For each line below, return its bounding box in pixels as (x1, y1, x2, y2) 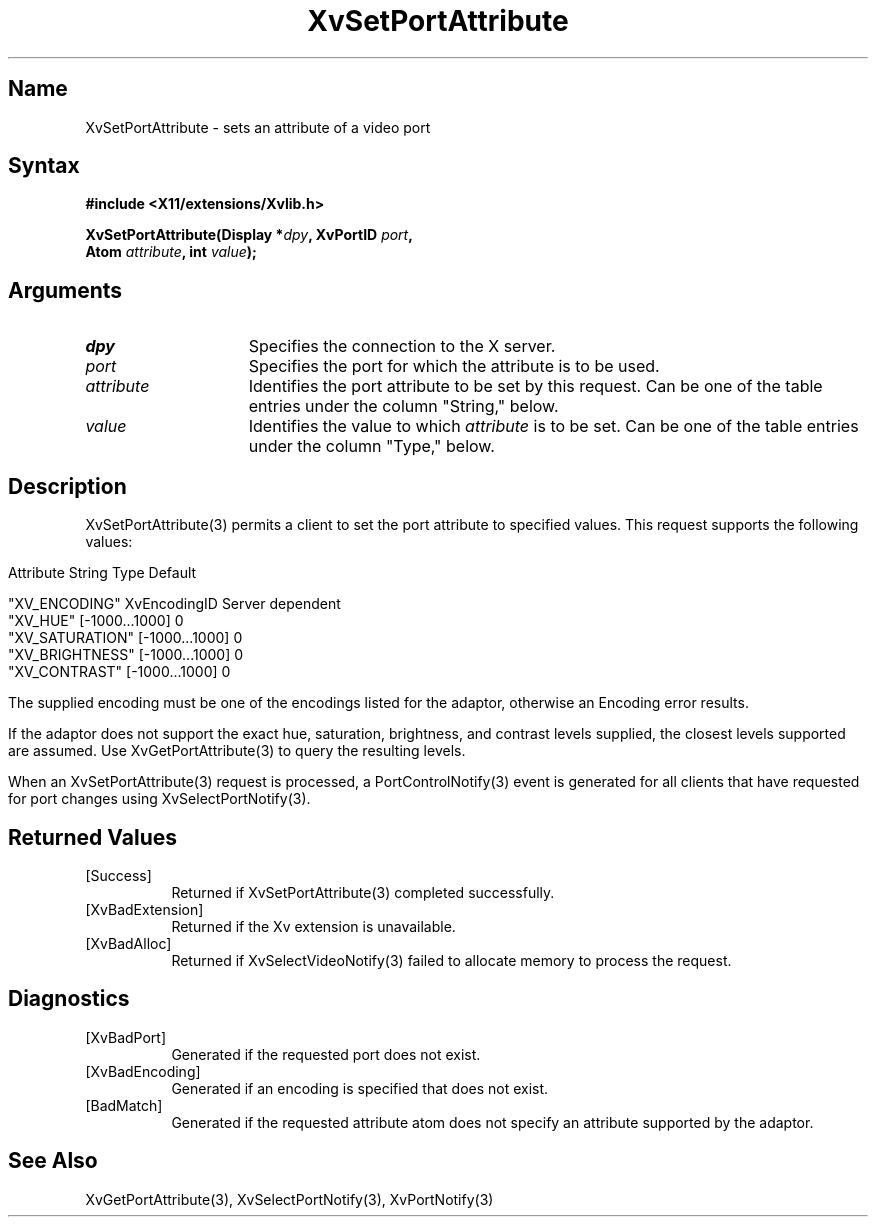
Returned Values (8, 824, 177, 850)
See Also (8, 1148, 98, 1174)
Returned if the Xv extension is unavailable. (171, 917, 456, 935)
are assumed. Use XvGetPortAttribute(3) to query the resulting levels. (8, 742, 466, 760)
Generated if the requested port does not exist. (171, 1045, 481, 1063)
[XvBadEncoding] (85, 1062, 201, 1080)
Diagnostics (8, 986, 130, 1012)
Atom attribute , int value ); (85, 243, 257, 261)
